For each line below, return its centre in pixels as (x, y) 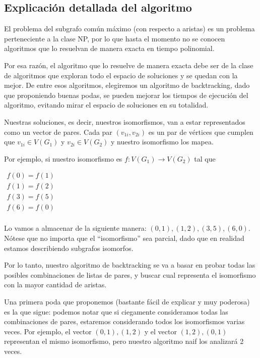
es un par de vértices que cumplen (201, 132)
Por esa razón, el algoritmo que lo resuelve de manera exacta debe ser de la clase (129, 65)
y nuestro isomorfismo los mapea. (162, 142)
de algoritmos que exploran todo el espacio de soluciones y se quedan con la (121, 75)
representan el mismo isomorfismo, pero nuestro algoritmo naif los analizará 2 (124, 341)
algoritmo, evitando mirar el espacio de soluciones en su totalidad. (106, 105)
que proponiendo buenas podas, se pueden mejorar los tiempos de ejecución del (126, 95)
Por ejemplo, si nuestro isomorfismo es (63, 158)
